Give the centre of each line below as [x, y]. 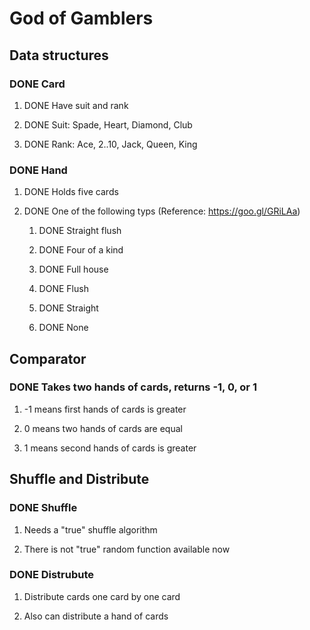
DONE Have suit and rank [76, 105]
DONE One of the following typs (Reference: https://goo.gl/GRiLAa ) [162, 211]
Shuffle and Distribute [79, 479]
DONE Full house [73, 269]
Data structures [59, 55]
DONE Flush [63, 289]
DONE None [63, 328]
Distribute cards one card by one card [102, 596]
